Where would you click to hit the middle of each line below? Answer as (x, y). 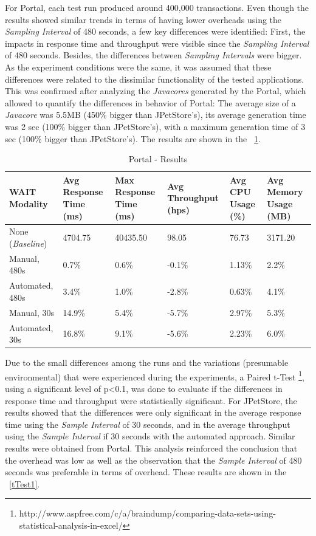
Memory (285, 192)
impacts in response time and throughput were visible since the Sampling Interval (157, 43)
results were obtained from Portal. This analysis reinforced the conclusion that (151, 448)
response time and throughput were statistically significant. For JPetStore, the (151, 400)
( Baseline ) (28, 243)
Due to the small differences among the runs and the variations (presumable (147, 362)
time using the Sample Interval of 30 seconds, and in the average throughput (148, 424)
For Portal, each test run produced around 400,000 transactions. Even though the (157, 7)
